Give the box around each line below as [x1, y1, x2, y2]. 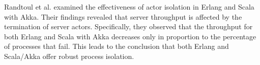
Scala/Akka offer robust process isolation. [4, 50, 134, 61]
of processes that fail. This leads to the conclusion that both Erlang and [4, 41, 229, 51]
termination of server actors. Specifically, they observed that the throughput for [4, 21, 253, 32]
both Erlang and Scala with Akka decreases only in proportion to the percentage [4, 31, 256, 41]
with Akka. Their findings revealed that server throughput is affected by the [4, 11, 242, 22]
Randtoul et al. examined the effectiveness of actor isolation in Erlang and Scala [4, 2, 254, 12]
